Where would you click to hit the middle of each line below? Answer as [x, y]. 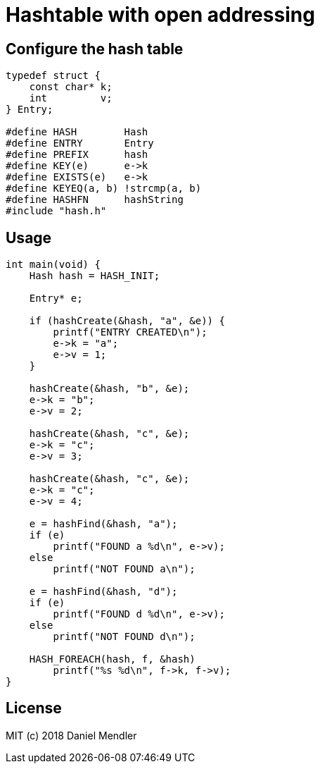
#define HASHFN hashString [95, 200]
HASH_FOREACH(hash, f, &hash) [112, 659]
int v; [71, 98]
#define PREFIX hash [77, 155]
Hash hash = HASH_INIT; [95, 276]
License [34, 708]
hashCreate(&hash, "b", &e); [109, 389]
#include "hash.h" [56, 211]
